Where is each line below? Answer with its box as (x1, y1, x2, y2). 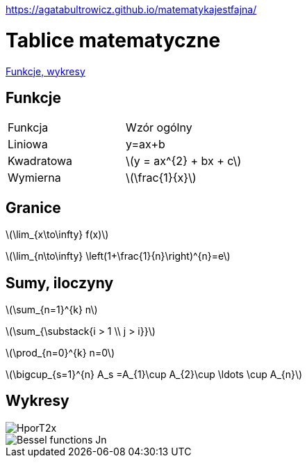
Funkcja (8, 120, 49, 135)
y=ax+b (126, 137, 165, 152)
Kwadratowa (8, 154, 73, 168)
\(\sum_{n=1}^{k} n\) (6, 304, 98, 316)
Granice (6, 198, 61, 217)
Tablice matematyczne (6, 28, 221, 52)
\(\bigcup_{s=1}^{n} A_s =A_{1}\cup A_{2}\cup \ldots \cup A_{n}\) (6, 368, 303, 381)
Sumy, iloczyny (6, 274, 114, 292)
